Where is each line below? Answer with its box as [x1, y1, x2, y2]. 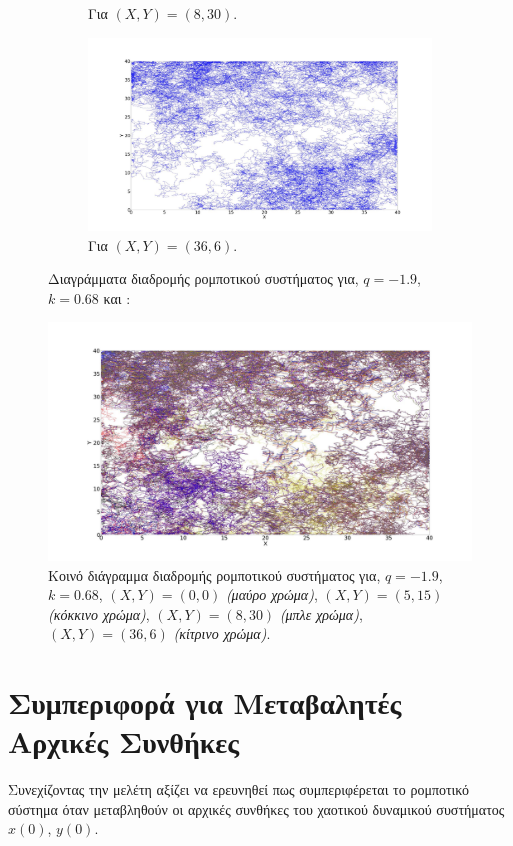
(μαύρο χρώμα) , [225, 584, 318, 605]
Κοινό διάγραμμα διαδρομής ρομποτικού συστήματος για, [48, 564, 381, 585]
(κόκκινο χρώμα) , [48, 603, 150, 624]
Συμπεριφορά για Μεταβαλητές [8, 682, 402, 723]
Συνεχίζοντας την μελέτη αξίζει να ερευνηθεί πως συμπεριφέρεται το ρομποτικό [8, 779, 470, 800]
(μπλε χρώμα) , [279, 603, 363, 624]
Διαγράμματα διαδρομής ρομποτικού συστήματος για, [48, 268, 359, 289]
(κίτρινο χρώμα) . [173, 623, 271, 644]
